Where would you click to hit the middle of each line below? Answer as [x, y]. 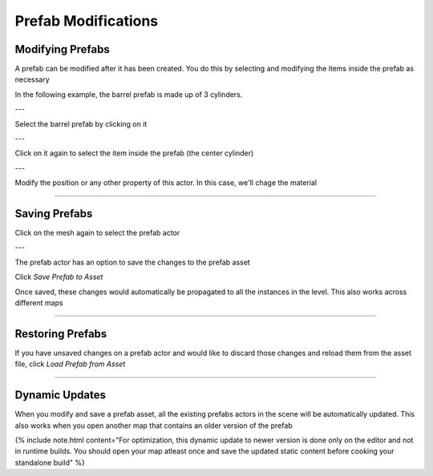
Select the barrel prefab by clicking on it [81, 123]
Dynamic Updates [61, 395]
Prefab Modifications [87, 21]
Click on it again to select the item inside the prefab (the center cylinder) [134, 153]
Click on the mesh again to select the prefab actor [97, 233]
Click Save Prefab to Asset [59, 277]
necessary [32, 79]
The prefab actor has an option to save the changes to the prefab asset [132, 262]
